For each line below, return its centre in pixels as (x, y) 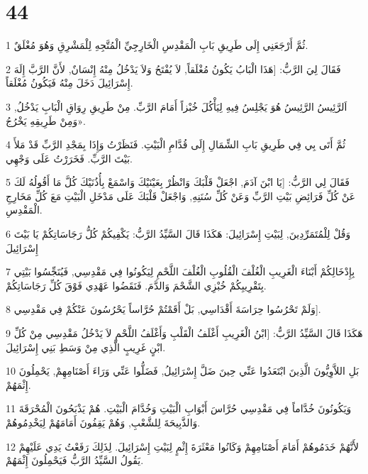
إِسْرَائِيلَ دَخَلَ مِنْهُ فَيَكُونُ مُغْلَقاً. (69, 83)
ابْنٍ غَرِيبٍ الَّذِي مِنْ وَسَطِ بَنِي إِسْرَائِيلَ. (86, 347)
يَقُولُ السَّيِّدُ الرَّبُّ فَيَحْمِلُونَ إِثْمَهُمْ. (75, 460)
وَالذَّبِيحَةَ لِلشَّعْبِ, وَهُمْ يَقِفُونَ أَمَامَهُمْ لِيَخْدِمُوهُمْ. (103, 422)
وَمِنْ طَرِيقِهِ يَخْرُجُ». (46, 120)
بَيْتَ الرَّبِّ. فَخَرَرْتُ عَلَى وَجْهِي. (69, 158)
